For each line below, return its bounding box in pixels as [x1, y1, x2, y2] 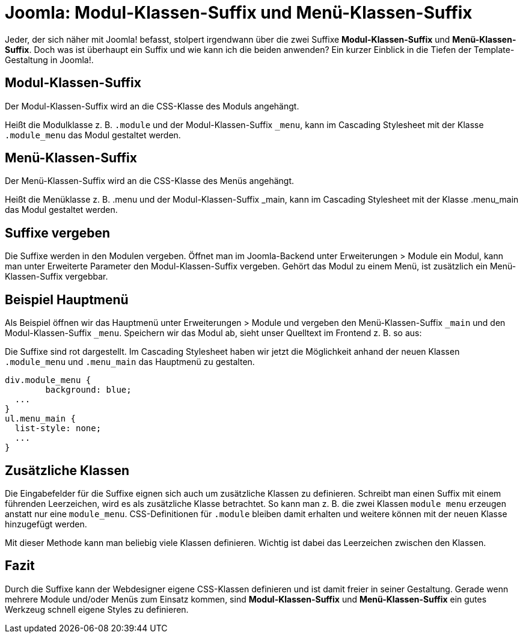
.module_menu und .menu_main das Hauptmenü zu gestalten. [5, 357, 255, 367]
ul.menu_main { [5, 414, 76, 424]
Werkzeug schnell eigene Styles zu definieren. [5, 604, 189, 615]
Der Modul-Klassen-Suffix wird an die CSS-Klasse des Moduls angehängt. [5, 100, 299, 111]
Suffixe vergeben [5, 225, 111, 241]
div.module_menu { [5, 375, 91, 385]
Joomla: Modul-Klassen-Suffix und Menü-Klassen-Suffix [5, 2, 473, 23]
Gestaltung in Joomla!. [5, 54, 94, 65]
